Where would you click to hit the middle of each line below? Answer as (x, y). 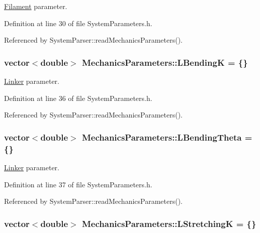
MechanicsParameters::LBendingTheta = (167, 137)
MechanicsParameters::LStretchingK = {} (169, 223)
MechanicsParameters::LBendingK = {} (165, 62)
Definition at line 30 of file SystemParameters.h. (78, 23)
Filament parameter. (36, 6)
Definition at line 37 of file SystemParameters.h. (78, 184)
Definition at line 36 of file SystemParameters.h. (78, 98)
